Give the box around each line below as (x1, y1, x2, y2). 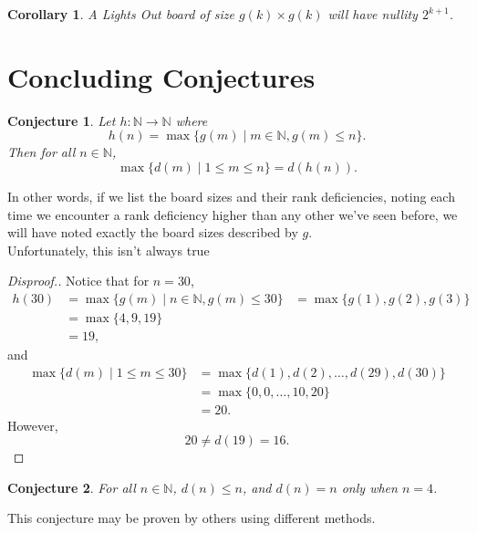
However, (7, 415, 58, 434)
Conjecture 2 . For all (7, 477, 136, 496)
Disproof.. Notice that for (7, 271, 150, 290)
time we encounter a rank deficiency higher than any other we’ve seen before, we (7, 204, 458, 224)
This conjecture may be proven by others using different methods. (7, 508, 376, 528)
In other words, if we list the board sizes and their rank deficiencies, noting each (7, 186, 455, 205)
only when (341, 477, 398, 496)
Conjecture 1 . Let (7, 110, 116, 130)
